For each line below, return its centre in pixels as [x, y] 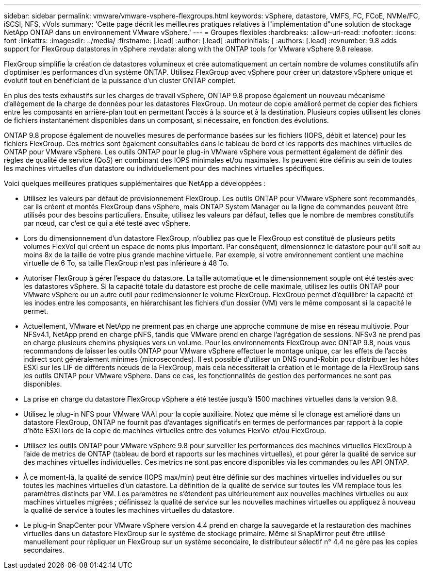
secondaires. [44, 550]
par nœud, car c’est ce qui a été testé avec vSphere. [107, 223]
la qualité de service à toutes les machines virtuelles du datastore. [129, 510]
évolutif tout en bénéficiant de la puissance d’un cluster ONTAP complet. [120, 80]
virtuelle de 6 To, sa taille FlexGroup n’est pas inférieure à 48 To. [126, 263]
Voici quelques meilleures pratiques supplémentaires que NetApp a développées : [135, 183]
